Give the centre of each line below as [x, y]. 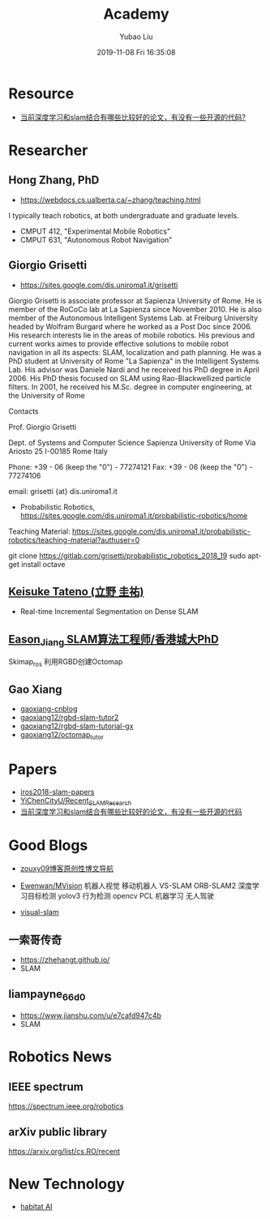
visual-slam [39, 912]
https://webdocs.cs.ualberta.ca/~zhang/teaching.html [110, 200]
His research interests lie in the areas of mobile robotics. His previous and [132, 335]
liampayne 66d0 [47, 995]
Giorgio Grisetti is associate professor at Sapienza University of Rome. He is [135, 300]
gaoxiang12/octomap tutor [62, 735]
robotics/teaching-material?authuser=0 [74, 539]
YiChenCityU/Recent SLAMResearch [76, 801]
